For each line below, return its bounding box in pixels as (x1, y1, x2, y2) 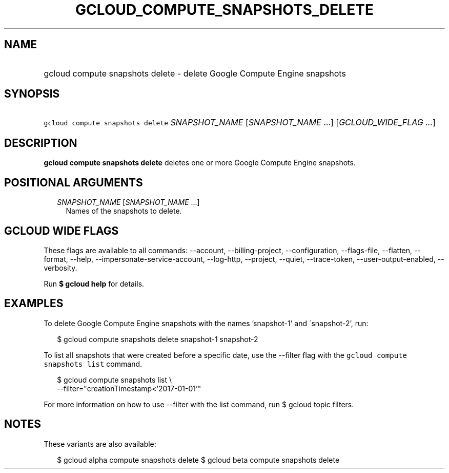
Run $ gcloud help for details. (44, 279, 145, 288)
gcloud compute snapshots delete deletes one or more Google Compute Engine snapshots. (44, 158, 356, 167)
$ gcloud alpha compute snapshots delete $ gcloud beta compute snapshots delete (57, 455, 340, 464)
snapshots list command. (44, 359, 142, 368)
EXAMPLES (4, 297, 64, 310)
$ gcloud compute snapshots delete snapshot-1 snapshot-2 (57, 334, 258, 344)
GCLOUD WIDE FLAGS (4, 224, 119, 237)
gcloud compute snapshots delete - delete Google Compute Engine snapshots (44, 68, 346, 79)
